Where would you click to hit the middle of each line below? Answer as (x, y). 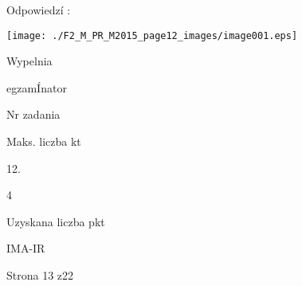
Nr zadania (33, 114)
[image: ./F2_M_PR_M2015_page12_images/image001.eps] (152, 35)
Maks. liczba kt (44, 141)
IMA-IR (26, 248)
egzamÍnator (37, 87)
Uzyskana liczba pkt (56, 221)
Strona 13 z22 (40, 275)
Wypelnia (29, 61)
